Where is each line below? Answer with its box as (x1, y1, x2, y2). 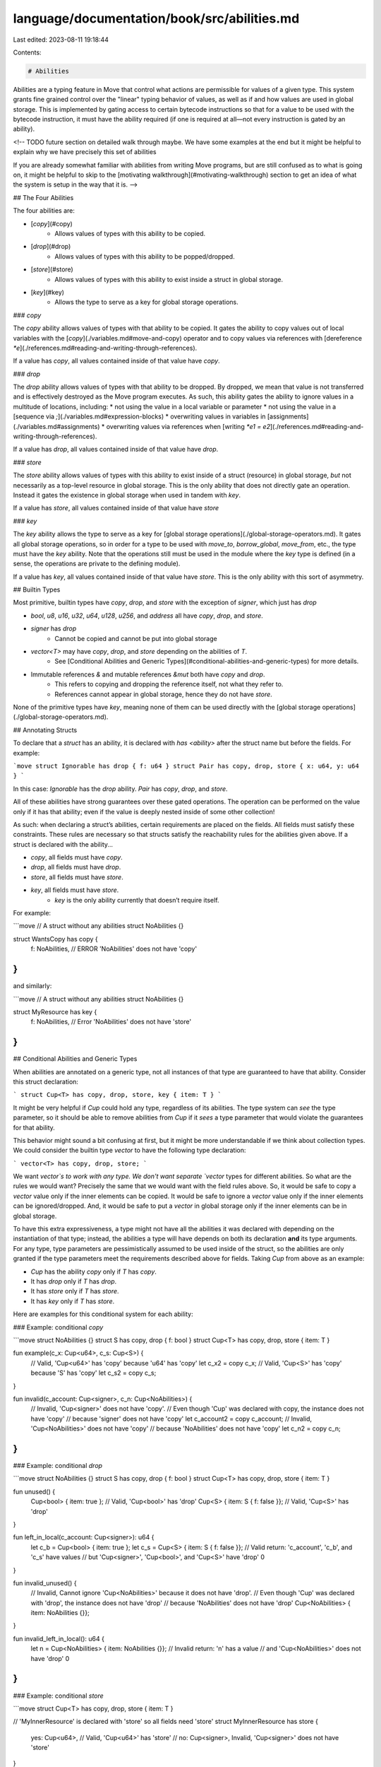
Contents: (13, 48, 42, 57)
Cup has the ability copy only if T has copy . (30, 1267, 157, 1276)
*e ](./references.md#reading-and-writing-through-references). (13, 344, 198, 352)
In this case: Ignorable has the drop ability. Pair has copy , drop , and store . (13, 785, 229, 793)
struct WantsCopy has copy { (13, 934, 98, 943)
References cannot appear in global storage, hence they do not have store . (54, 690, 273, 698)
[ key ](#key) (30, 288, 65, 296)
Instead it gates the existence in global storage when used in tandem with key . (13, 491, 241, 499)
